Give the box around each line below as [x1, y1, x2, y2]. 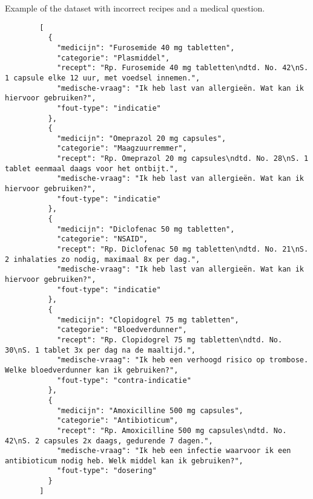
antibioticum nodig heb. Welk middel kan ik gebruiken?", [5, 456, 243, 465]
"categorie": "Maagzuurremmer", [56, 144, 187, 153]
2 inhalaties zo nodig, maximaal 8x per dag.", [5, 255, 200, 264]
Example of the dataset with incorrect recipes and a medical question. [5, 2, 265, 14]
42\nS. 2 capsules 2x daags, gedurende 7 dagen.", [5, 436, 213, 445]
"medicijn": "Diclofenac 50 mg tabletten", [56, 224, 235, 233]
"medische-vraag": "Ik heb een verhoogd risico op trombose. [56, 356, 309, 365]
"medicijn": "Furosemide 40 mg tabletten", [56, 43, 235, 52]
